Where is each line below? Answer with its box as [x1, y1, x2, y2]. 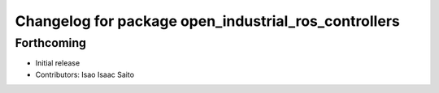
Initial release [35, 58, 80, 68]
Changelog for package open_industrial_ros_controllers [15, 12, 400, 30]
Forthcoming [15, 36, 87, 50]
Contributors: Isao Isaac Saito [35, 70, 134, 79]
